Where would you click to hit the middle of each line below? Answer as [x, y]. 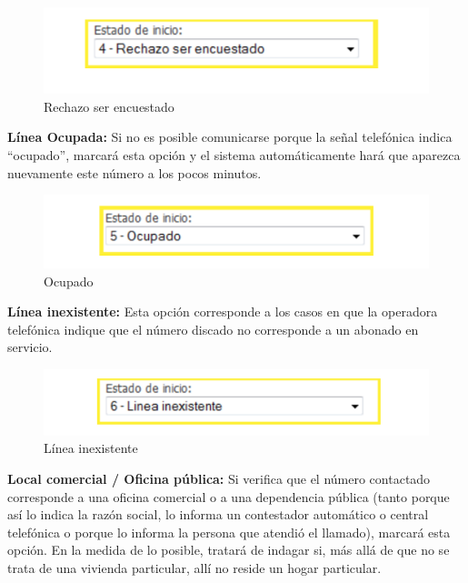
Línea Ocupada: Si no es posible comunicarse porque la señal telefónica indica [230, 137]
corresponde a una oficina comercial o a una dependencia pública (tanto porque [229, 496]
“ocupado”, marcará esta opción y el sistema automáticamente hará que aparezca [234, 155]
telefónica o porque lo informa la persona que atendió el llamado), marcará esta [229, 532]
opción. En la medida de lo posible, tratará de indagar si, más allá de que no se [229, 550]
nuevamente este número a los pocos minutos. [134, 172]
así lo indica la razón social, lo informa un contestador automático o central [218, 514]
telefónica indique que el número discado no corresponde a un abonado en [213, 329]
